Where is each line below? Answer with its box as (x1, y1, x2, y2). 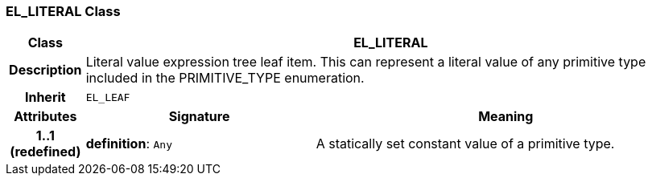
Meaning (478, 108, 534, 125)
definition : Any (85, 135, 172, 152)
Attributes (14, 108, 77, 125)
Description (9, 62, 82, 79)
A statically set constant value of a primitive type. (316, 135, 615, 152)
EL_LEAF (85, 91, 130, 103)
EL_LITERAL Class (6, 3, 121, 19)
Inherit (24, 89, 66, 106)
